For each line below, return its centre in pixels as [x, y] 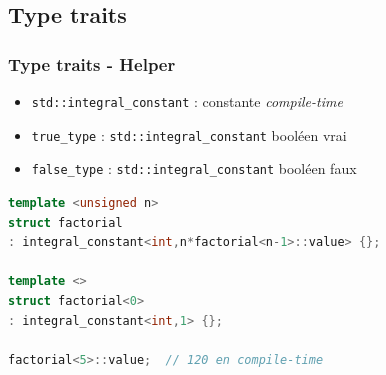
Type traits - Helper [92, 63]
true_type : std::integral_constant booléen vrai [189, 134]
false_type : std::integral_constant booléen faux [194, 168]
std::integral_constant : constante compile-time [187, 101]
